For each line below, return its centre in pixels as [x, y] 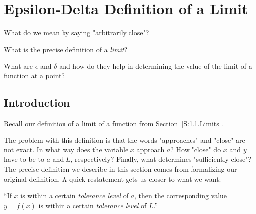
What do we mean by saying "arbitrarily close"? [77, 33]
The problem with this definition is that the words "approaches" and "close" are [125, 140]
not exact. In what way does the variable [66, 149]
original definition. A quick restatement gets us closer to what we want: [113, 178]
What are [18, 66]
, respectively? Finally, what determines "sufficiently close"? [161, 159]
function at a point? [34, 75]
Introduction [37, 102]
